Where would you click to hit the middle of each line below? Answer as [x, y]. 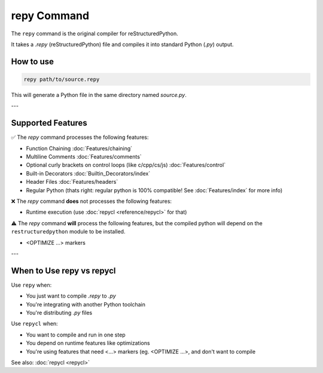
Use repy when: [31, 285]
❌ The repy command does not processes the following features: [92, 201]
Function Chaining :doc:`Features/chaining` [79, 148]
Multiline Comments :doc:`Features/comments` [84, 157]
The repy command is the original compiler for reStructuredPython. [95, 34]
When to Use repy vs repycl [63, 270]
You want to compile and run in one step [76, 335]
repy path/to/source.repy [62, 79]
